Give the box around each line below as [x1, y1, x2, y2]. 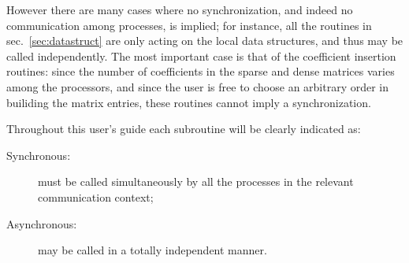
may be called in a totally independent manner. [38, 242, 267, 258]
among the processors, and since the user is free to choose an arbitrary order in [6, 78, 389, 94]
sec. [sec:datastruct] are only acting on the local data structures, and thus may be [6, 32, 403, 49]
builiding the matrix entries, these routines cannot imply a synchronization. [6, 94, 371, 110]
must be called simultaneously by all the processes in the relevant [38, 173, 354, 190]
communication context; [38, 188, 154, 205]
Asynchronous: [6, 215, 77, 232]
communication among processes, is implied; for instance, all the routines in [6, 17, 372, 33]
